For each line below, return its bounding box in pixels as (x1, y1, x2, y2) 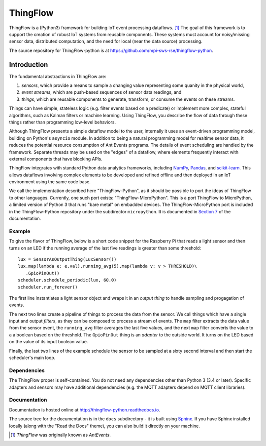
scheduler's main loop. (9, 355, 56, 361)
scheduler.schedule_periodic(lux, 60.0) (18, 277, 117, 283)
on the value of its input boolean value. (9, 339, 88, 345)
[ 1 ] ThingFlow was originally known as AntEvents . (10, 432, 111, 438)
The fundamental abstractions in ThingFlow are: (9, 73, 107, 79)
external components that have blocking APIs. (9, 156, 103, 162)
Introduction (9, 60, 48, 69)
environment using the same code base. (9, 179, 91, 185)
